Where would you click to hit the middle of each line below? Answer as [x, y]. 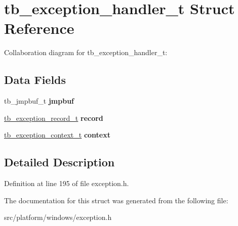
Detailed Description [59, 162]
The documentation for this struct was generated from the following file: [116, 200]
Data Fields [35, 80]
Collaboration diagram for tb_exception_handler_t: [86, 52]
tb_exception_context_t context [57, 135]
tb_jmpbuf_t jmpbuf [39, 101]
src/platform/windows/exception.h [58, 217]
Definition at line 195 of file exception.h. [67, 183]
